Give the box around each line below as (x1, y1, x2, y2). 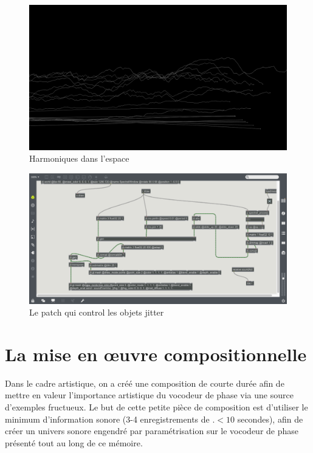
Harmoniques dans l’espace (29, 152, 129, 165)
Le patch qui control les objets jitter (29, 306, 164, 319)
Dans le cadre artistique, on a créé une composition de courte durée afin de (5, 376, 284, 389)
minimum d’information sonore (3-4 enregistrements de (5, 412, 210, 425)
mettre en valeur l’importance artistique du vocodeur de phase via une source (5, 389, 294, 401)
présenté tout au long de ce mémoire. (5, 436, 143, 449)
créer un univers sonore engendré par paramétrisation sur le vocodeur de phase (5, 424, 298, 437)
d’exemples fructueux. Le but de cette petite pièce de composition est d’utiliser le (5, 401, 308, 413)
